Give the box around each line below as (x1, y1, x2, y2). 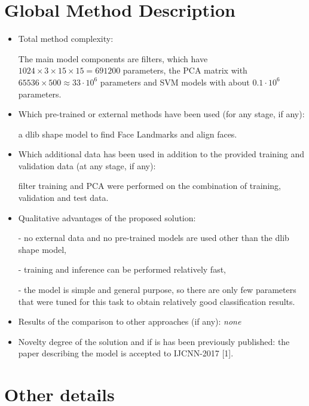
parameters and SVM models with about (100, 75, 250, 88)
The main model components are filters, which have (18, 52, 208, 65)
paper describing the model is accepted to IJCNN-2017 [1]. (18, 347, 234, 359)
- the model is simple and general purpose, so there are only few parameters (18, 283, 296, 296)
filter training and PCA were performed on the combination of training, (18, 179, 281, 192)
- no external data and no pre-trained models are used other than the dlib (18, 231, 289, 244)
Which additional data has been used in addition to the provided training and (18, 148, 305, 160)
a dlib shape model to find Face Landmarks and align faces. (18, 127, 237, 140)
